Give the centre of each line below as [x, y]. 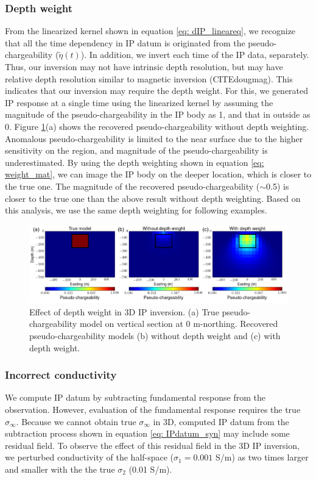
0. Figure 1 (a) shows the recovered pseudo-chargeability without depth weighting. [157, 126]
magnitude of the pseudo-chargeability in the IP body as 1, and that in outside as [158, 114]
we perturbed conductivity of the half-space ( [90, 457]
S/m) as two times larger [262, 457]
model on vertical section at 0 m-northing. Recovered [179, 324]
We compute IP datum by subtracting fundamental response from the [135, 397]
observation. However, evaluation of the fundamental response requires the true [153, 409]
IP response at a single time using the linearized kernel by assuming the [139, 102]
